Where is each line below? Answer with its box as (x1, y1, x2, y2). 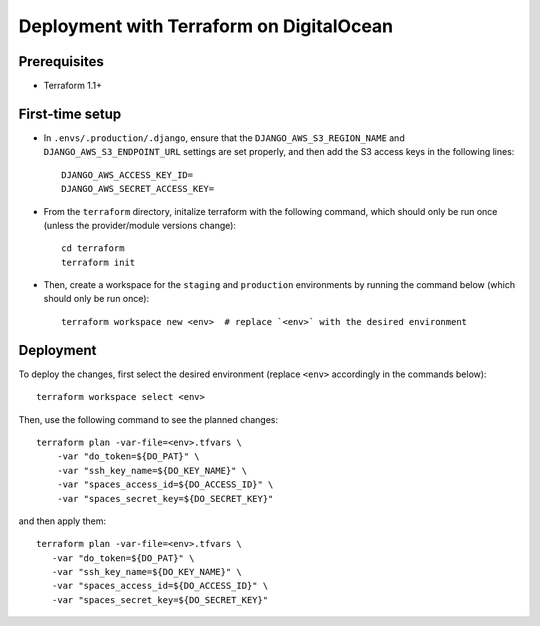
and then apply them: (18, 515, 107, 527)
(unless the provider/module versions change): (43, 219, 237, 231)
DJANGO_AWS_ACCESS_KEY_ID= (61, 169, 194, 180)
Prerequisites (18, 53, 104, 70)
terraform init (61, 256, 136, 268)
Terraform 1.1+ (43, 80, 103, 92)
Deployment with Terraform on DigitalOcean (18, 15, 394, 37)
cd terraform (61, 243, 125, 254)
